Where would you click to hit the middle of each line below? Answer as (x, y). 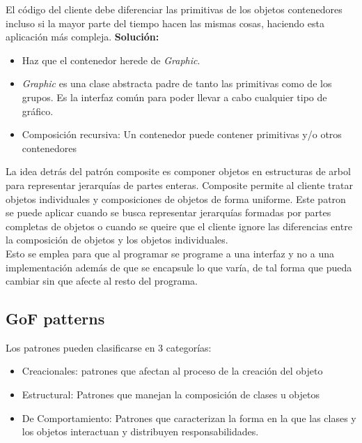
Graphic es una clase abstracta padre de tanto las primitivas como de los (177, 83)
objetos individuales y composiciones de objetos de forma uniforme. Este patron (176, 198)
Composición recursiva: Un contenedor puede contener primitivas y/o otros (182, 134)
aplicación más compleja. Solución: (82, 37)
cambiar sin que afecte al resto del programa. (102, 281)
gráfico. (38, 111)
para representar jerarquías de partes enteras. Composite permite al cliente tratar (179, 185)
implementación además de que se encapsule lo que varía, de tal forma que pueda (179, 267)
